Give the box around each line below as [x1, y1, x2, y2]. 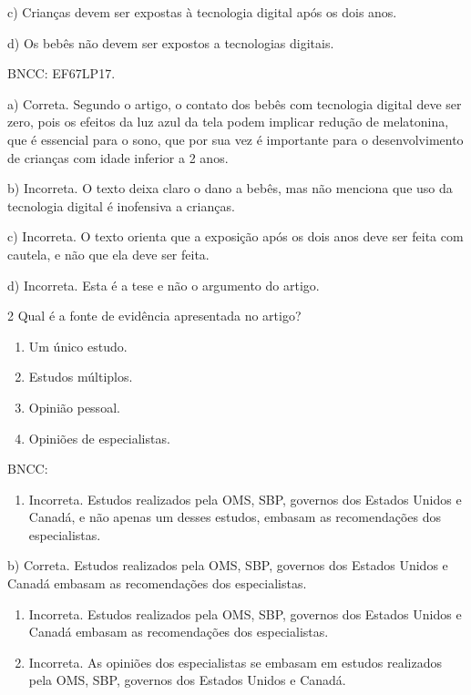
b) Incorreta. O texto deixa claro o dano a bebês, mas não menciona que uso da [7, 179, 453, 198]
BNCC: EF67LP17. [7, 64, 116, 83]
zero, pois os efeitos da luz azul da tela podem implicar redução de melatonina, [7, 112, 449, 131]
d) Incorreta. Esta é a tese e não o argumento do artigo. [7, 275, 320, 294]
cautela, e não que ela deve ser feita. [7, 244, 210, 263]
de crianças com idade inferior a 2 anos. [7, 148, 229, 167]
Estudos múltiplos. [28, 367, 133, 386]
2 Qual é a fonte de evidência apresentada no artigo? [7, 306, 302, 325]
